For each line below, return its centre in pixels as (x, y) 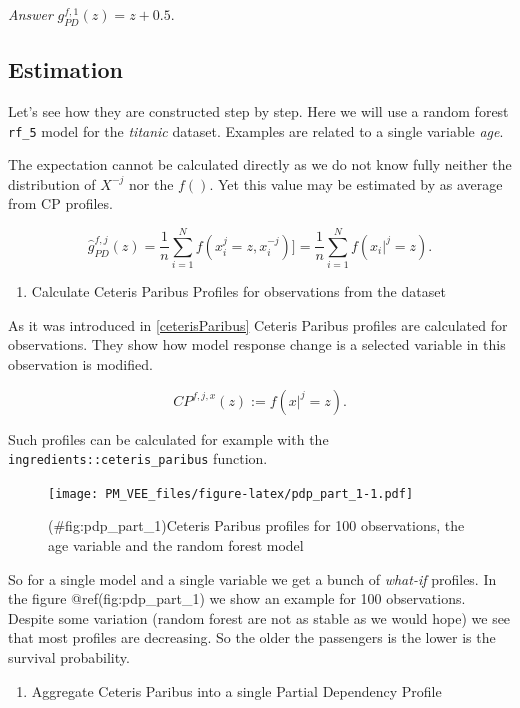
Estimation (65, 69)
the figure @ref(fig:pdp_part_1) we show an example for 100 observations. (237, 598)
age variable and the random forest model (176, 545)
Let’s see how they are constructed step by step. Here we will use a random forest (258, 111)
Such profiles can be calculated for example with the (168, 438)
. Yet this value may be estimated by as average (356, 183)
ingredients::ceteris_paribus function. (138, 458)
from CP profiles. (60, 203)
